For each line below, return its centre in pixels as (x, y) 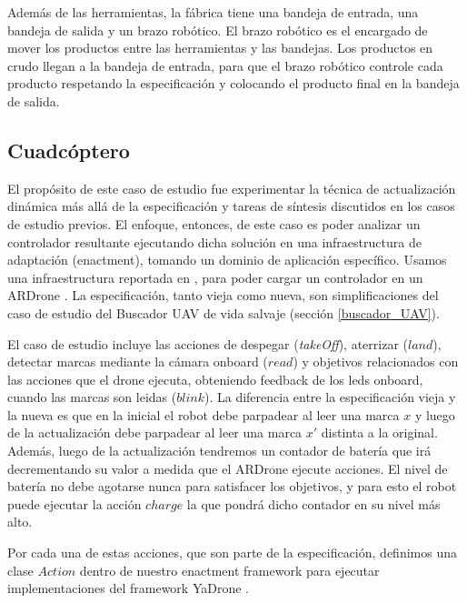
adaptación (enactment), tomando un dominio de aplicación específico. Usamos (227, 260)
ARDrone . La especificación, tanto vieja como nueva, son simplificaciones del (223, 295)
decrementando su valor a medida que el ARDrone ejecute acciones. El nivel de (228, 468)
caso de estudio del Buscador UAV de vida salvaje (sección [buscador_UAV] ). (224, 312)
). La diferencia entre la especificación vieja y (330, 397)
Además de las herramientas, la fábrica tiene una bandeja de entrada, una (213, 12)
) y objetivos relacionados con (376, 362)
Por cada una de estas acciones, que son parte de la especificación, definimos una (232, 553)
